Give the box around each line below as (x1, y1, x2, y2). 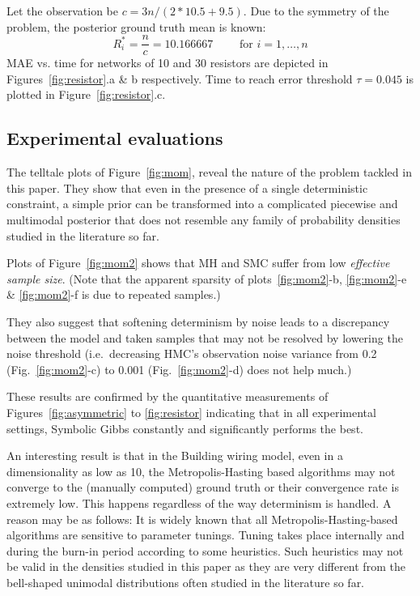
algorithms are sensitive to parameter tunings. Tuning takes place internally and (6, 526, 405, 543)
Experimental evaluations (6, 126, 223, 151)
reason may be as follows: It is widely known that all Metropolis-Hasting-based (6, 510, 398, 527)
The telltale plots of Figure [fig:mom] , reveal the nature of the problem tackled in (6, 164, 412, 181)
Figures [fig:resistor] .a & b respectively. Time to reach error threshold (6, 70, 353, 87)
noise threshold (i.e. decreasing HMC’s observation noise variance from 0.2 (6, 345, 377, 362)
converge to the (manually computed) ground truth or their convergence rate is (6, 479, 399, 496)
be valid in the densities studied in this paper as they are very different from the (6, 558, 405, 575)
